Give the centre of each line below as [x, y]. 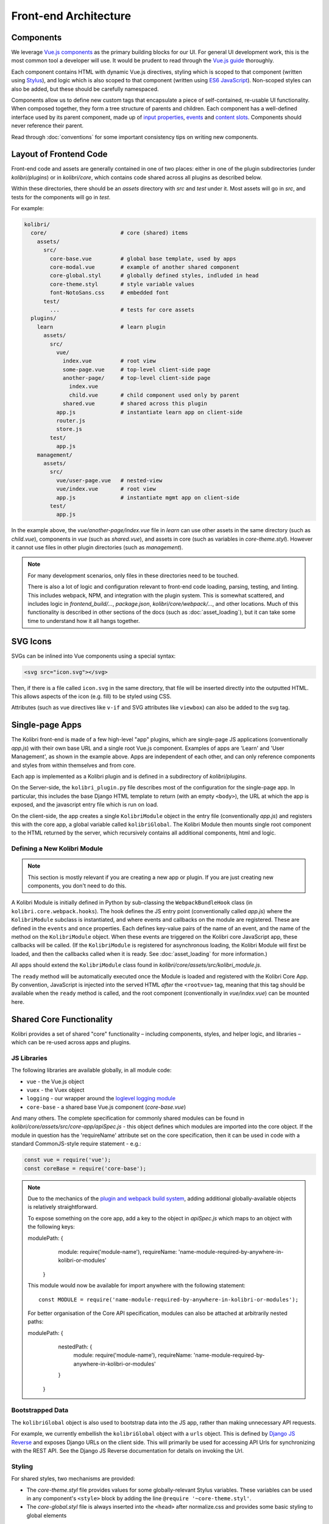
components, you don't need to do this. [77, 886]
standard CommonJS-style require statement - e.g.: [76, 1144]
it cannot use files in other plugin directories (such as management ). [97, 547]
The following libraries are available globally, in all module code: [91, 1070]
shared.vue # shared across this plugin [135, 404]
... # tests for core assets [122, 310]
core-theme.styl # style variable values [122, 284]
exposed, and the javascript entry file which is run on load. [85, 805]
